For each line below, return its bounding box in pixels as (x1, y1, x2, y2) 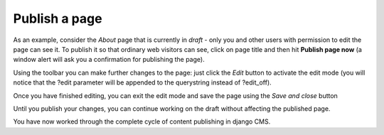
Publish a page (13, 11, 102, 26)
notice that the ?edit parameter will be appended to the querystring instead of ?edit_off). (13, 78, 272, 87)
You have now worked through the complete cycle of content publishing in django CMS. (13, 117, 271, 126)
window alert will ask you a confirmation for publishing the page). (13, 55, 206, 64)
